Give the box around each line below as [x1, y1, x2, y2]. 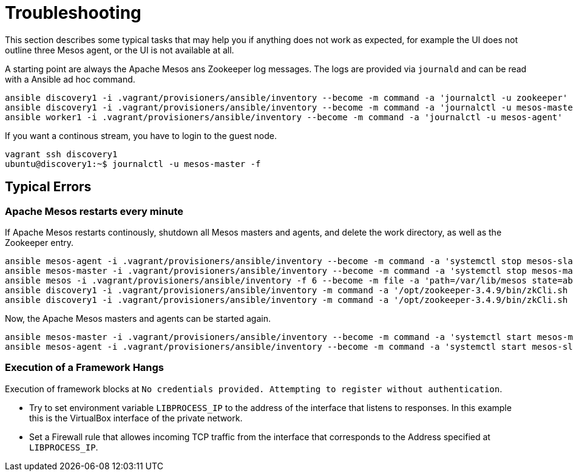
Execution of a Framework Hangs [5, 361, 164, 374]
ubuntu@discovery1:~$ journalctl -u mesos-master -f [5, 158, 261, 169]
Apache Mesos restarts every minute [5, 205, 184, 217]
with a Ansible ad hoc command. [5, 73, 135, 84]
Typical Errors [5, 179, 92, 195]
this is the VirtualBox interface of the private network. [29, 412, 243, 423]
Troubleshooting [5, 2, 141, 23]
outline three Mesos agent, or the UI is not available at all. [5, 44, 234, 55]
